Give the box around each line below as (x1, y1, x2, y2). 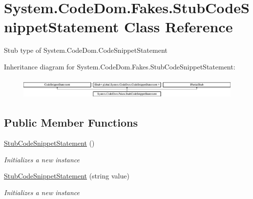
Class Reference (124, 17, 233, 37)
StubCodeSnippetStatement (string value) (4, 171, 129, 181)
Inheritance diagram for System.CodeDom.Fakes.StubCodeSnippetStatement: (4, 61, 235, 71)
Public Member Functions (4, 115, 138, 130)
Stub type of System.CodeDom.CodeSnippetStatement (4, 45, 168, 55)
